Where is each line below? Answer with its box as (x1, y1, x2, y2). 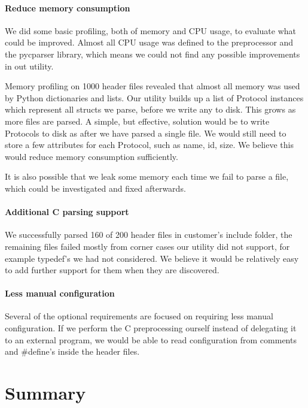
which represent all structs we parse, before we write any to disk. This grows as (5, 103, 296, 116)
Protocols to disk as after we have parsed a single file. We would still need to (5, 126, 286, 139)
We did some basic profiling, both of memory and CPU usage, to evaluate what (5, 24, 297, 37)
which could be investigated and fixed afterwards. (5, 182, 186, 194)
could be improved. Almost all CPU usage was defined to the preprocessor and (5, 36, 294, 49)
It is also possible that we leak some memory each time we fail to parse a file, (5, 170, 289, 183)
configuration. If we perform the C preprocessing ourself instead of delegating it (5, 322, 297, 334)
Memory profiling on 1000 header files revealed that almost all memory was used (5, 80, 300, 92)
